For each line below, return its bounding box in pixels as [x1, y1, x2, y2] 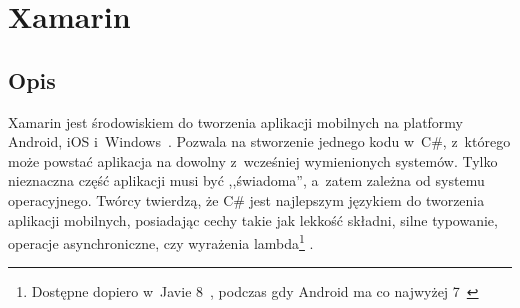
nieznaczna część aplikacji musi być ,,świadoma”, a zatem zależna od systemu [8, 170, 485, 191]
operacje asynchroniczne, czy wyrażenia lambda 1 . [8, 230, 314, 253]
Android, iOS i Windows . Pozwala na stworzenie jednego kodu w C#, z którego [8, 131, 511, 152]
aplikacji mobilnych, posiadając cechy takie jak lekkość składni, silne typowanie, [8, 209, 498, 230]
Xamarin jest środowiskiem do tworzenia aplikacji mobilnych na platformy [8, 111, 464, 132]
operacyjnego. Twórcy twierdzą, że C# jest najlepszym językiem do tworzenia [8, 189, 485, 210]
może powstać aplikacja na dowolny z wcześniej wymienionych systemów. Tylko [8, 150, 498, 171]
